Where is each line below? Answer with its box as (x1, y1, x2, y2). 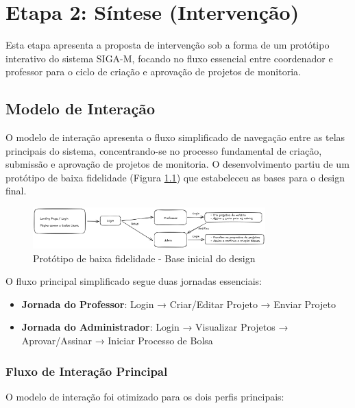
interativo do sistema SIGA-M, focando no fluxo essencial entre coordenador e (5, 51, 333, 65)
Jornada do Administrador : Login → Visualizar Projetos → (21, 320, 289, 334)
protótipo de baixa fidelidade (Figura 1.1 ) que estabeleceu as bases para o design (5, 170, 345, 184)
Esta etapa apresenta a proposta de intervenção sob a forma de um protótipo (5, 38, 330, 52)
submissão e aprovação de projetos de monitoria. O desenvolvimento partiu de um (5, 157, 350, 171)
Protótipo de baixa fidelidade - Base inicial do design (33, 251, 256, 265)
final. (5, 183, 27, 198)
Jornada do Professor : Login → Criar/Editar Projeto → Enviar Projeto (21, 296, 336, 311)
